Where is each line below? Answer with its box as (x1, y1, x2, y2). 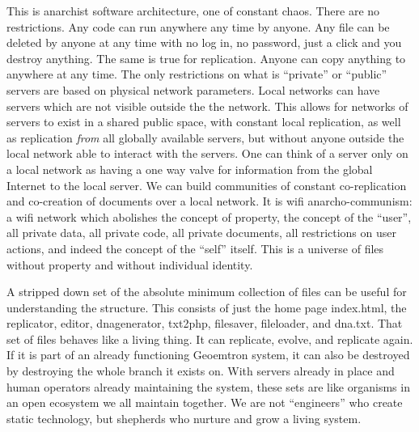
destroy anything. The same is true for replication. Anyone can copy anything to (6, 49, 406, 66)
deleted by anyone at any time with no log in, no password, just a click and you (6, 34, 402, 51)
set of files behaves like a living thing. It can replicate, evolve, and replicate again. (6, 330, 413, 347)
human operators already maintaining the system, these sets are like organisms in (6, 378, 410, 395)
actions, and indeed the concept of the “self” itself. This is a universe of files (6, 239, 384, 256)
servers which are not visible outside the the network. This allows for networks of (6, 97, 408, 114)
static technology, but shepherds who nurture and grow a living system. (6, 409, 362, 426)
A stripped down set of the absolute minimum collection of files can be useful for (6, 283, 407, 300)
